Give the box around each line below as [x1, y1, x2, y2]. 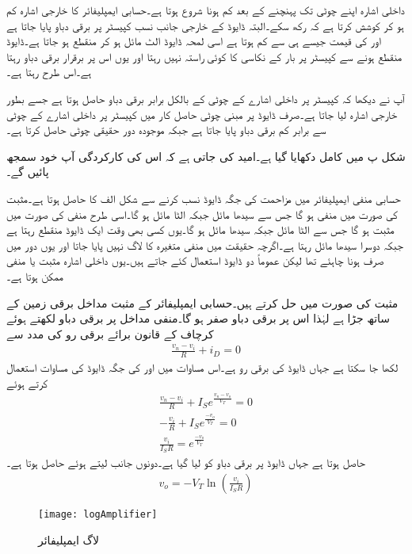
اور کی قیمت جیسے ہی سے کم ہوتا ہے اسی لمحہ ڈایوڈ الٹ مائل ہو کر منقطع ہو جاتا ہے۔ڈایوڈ [6, 32, 381, 49]
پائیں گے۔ [6, 163, 49, 180]
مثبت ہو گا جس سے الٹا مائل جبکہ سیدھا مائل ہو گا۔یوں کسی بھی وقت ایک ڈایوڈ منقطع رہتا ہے [6, 221, 395, 238]
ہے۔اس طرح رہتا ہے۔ [6, 63, 92, 80]
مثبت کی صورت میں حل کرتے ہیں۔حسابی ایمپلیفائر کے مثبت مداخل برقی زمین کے [6, 294, 399, 311]
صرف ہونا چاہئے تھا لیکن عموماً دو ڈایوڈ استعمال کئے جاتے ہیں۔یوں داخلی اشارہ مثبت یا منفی [6, 252, 384, 269]
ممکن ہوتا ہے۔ [6, 267, 63, 284]
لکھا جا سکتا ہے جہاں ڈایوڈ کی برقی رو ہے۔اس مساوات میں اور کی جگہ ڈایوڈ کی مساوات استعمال [6, 359, 399, 376]
